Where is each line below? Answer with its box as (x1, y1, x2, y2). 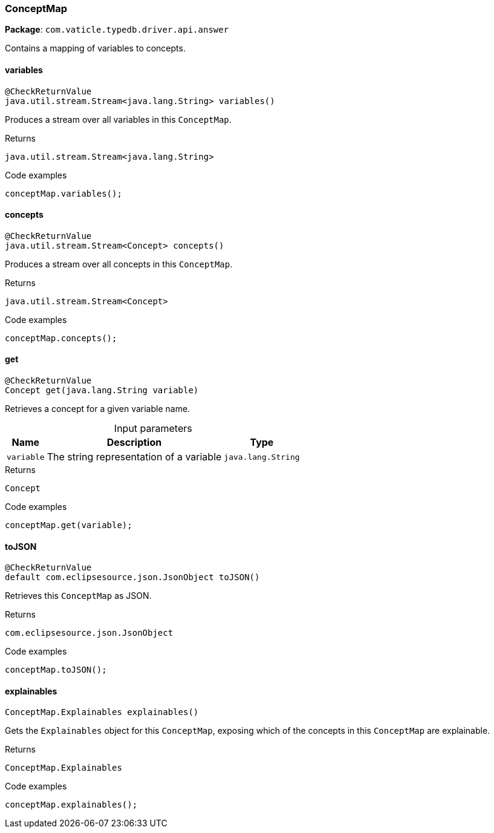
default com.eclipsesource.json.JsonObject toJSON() (5, 572, 260, 583)
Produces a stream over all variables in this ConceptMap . (5, 114, 232, 125)
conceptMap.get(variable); (5, 520, 132, 531)
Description (106, 436, 162, 449)
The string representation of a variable (47, 451, 222, 463)
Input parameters (114, 422, 192, 435)
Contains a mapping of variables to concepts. (5, 43, 186, 54)
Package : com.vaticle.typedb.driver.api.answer (5, 24, 229, 35)
